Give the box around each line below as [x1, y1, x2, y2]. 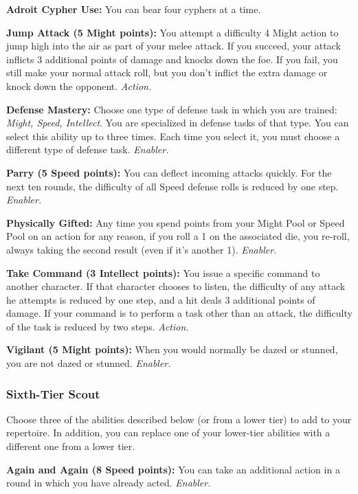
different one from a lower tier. [6, 439, 135, 453]
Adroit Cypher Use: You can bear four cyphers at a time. [6, 2, 261, 16]
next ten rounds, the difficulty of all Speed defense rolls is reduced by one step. [6, 179, 339, 193]
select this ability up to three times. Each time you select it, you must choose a [6, 128, 340, 143]
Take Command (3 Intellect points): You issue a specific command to [6, 265, 320, 280]
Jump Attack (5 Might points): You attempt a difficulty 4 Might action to [6, 25, 339, 39]
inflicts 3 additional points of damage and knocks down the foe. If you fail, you [6, 52, 338, 66]
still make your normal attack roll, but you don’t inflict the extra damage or [6, 65, 328, 80]
